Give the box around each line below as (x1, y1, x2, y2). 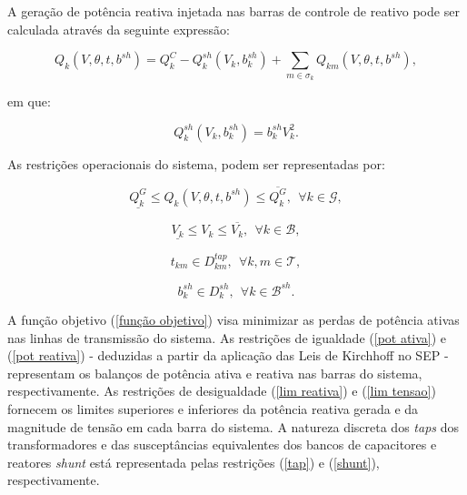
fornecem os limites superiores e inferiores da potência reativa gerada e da (7, 399, 419, 418)
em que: (7, 91, 51, 110)
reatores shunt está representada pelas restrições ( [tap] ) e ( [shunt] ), (7, 452, 380, 471)
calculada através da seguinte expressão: (7, 19, 230, 38)
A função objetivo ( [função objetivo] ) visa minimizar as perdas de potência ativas (7, 309, 460, 328)
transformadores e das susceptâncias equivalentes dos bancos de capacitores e (7, 435, 437, 454)
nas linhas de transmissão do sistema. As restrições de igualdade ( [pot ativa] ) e (7, 328, 447, 347)
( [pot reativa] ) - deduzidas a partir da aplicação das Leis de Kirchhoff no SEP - (7, 346, 449, 365)
